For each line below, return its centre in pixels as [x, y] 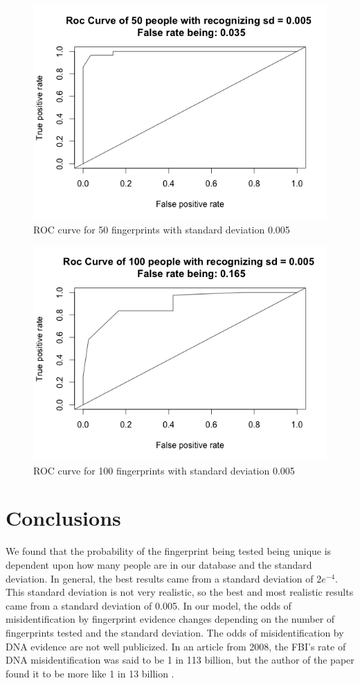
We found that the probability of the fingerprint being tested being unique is [169, 551]
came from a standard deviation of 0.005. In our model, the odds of [148, 605]
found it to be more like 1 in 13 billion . [90, 673]
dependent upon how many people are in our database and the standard [159, 565]
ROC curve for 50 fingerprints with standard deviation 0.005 [162, 230]
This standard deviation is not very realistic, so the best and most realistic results [180, 592]
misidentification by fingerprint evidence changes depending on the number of [170, 619]
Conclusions [63, 518]
